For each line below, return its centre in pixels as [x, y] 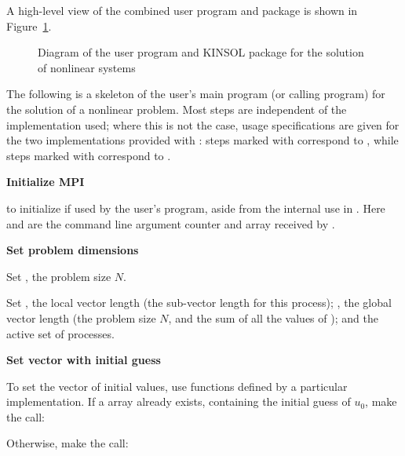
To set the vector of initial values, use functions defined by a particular [177, 386]
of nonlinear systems [87, 67]
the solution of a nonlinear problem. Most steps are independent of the [177, 109]
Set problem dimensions [73, 250]
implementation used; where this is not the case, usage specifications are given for [203, 124]
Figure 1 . [29, 26]
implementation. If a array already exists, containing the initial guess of [179, 401]
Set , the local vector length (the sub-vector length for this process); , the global [199, 303]
